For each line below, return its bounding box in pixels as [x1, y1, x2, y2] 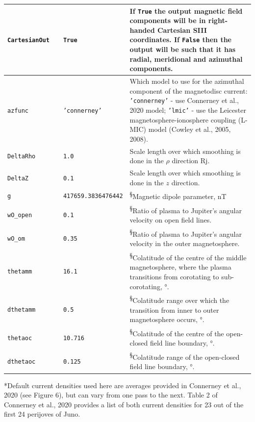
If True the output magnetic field [129, 5, 243, 16]
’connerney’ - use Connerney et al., [129, 95, 239, 105]
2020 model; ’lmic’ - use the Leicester [129, 104, 246, 115]
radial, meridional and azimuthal [129, 53, 243, 64]
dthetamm [7, 306, 36, 313]
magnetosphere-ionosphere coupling [129, 114, 236, 124]
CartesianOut [7, 37, 50, 44]
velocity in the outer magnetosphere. [129, 238, 240, 248]
